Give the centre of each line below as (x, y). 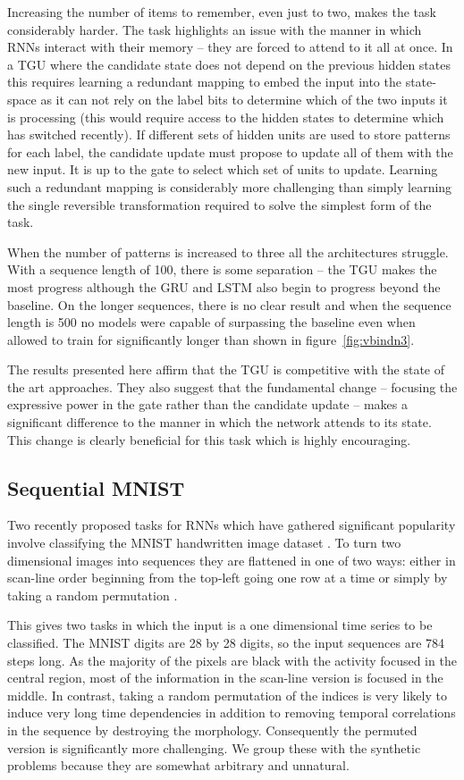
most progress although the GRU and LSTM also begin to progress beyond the (224, 286)
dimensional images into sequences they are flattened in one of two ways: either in (232, 560)
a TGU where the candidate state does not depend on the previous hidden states (229, 64)
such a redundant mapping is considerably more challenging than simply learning (230, 186)
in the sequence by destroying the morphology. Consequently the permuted (212, 730)
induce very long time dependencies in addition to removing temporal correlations (232, 713)
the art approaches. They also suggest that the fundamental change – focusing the (232, 386)
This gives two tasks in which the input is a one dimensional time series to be (220, 625)
